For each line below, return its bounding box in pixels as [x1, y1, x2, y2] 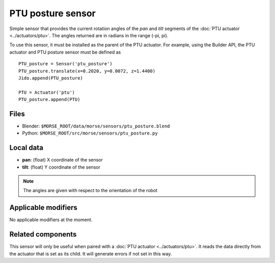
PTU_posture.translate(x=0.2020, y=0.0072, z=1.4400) [18, 68, 155, 74]
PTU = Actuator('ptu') [18, 89, 75, 95]
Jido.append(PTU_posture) [18, 75, 84, 81]
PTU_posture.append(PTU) [18, 97, 80, 102]
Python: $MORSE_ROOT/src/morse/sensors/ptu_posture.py [22, 130, 158, 136]
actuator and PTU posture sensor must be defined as [9, 49, 121, 55]
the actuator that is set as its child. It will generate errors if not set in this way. [9, 250, 172, 257]
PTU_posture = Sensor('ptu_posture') [18, 61, 113, 67]
